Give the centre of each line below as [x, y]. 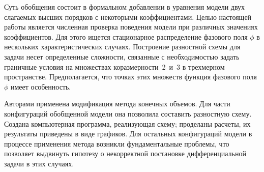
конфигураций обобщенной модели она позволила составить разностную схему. [128, 113]
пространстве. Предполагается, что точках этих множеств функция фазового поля [130, 77]
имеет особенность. [41, 86]
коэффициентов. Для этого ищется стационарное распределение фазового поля [126, 36]
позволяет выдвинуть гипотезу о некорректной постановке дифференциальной [125, 153]
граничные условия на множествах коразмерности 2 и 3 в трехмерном [114, 66]
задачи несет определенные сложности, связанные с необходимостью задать [122, 56]
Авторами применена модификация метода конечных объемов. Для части [117, 104]
